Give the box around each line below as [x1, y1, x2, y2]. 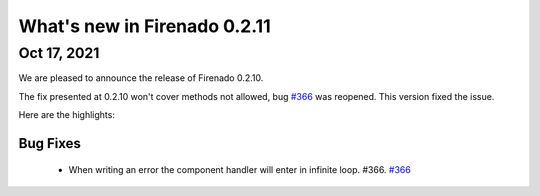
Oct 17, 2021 [18, 44, 100, 62]
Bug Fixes [18, 135, 82, 152]
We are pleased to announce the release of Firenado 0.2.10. [18, 72, 264, 84]
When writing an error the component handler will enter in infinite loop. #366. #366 [68, 163, 412, 175]
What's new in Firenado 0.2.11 [18, 15, 271, 37]
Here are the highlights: [18, 109, 115, 121]
